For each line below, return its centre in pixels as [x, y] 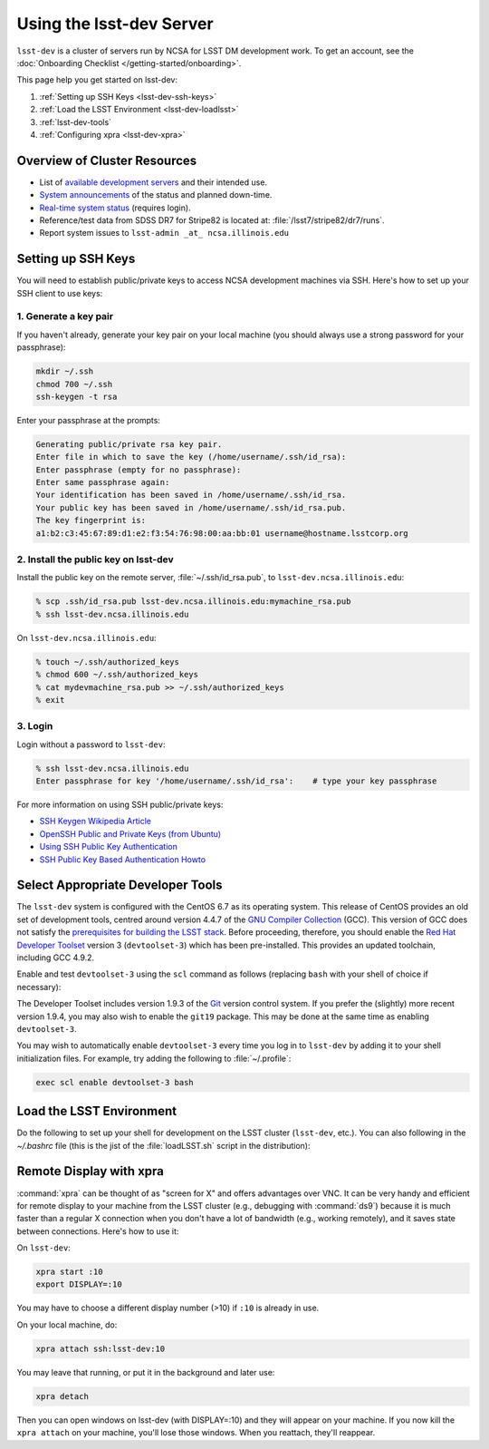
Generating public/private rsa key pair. [129, 444]
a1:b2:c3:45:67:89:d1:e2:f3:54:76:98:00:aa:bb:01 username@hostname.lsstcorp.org [222, 533]
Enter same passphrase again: [103, 482]
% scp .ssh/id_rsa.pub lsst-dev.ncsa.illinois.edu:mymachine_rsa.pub [193, 602]
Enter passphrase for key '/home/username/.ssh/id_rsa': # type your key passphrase [236, 781]
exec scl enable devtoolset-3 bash [115, 1082]
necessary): [39, 987]
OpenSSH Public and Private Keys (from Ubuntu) [130, 833]
